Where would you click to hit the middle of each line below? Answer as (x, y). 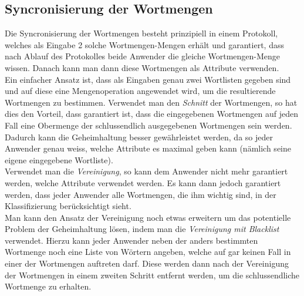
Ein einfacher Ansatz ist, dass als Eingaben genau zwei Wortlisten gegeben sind (148, 79)
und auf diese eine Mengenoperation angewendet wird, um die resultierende (140, 91)
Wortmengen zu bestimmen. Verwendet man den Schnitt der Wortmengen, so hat (151, 102)
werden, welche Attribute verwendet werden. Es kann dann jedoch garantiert (143, 182)
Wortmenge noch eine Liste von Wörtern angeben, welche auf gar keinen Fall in (148, 252)
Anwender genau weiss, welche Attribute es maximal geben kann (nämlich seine (148, 148)
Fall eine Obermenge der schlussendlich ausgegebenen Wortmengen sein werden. (148, 125)
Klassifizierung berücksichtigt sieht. (68, 206)
